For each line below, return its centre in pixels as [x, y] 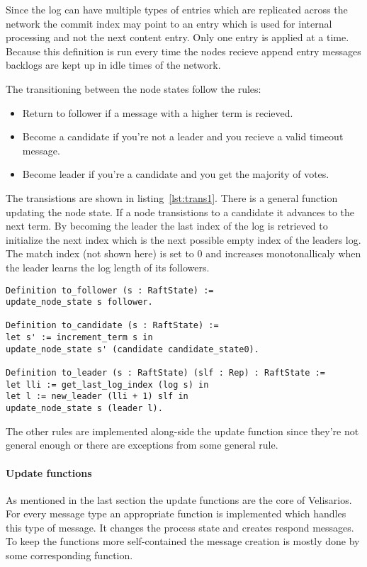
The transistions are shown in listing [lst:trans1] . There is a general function [172, 197]
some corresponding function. [69, 555]
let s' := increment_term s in [79, 338]
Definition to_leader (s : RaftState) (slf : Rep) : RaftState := [166, 373]
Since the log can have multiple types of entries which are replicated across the [177, 9]
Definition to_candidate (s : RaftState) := [112, 326]
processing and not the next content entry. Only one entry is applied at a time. [177, 37]
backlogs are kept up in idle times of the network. [113, 65]
